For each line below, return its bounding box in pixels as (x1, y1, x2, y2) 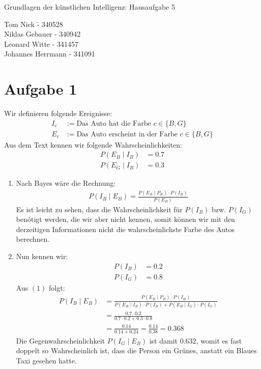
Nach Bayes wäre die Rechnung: (16, 178, 116, 188)
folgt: (49, 282, 65, 293)
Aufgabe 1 (4, 78, 77, 99)
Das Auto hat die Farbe (76, 120, 151, 127)
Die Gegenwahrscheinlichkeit (16, 335, 105, 346)
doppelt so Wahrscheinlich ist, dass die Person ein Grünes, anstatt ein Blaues (16, 345, 257, 356)
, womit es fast (196, 335, 242, 346)
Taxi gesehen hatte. (16, 355, 77, 365)
